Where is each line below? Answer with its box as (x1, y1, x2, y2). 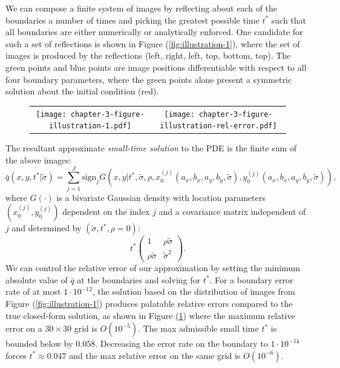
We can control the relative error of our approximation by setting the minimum (5, 261, 300, 274)
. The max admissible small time (138, 322, 259, 335)
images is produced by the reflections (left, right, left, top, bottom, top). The (5, 49, 291, 62)
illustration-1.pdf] (48, 122, 132, 131)
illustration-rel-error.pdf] (160, 122, 277, 131)
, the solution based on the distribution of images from (92, 285, 295, 298)
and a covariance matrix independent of (159, 205, 306, 218)
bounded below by (5, 337, 73, 350)
